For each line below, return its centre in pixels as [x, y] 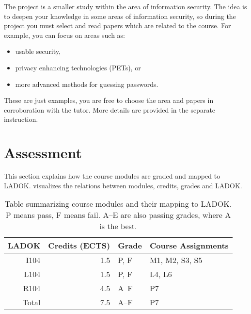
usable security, [38, 51]
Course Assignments [189, 246]
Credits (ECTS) [79, 246]
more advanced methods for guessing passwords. [87, 84]
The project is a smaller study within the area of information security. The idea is [125, 6]
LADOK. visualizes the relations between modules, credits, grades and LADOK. [123, 185]
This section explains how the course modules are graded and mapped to [112, 176]
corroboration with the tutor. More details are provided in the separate [110, 109]
